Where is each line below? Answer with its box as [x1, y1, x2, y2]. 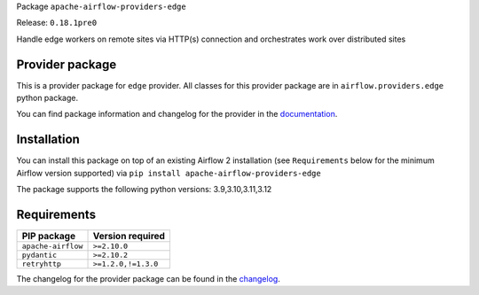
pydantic [21, 251, 58, 260]
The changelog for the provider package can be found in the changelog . [16, 274, 281, 284]
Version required [92, 230, 166, 243]
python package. [16, 93, 79, 104]
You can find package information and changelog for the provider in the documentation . [16, 109, 338, 120]
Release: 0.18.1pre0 [16, 18, 98, 28]
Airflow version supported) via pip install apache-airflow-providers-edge [16, 167, 321, 178]
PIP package [21, 230, 75, 243]
